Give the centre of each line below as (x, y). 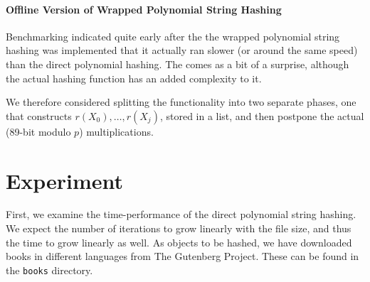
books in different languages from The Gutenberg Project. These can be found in (183, 256)
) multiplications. (116, 131)
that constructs (39, 115)
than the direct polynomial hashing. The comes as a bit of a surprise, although (178, 64)
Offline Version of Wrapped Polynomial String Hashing (144, 9)
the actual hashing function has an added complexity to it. (134, 78)
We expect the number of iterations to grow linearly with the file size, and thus (179, 228)
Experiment (65, 180)
